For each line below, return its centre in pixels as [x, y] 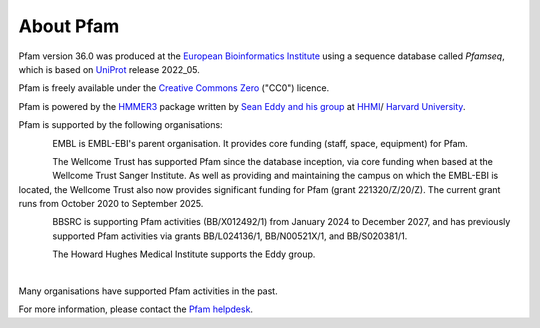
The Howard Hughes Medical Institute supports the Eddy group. [184, 254]
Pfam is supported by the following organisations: [121, 125]
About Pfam [69, 26]
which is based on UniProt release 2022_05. [109, 69]
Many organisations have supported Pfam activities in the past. [148, 291]
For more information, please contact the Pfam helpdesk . [136, 309]
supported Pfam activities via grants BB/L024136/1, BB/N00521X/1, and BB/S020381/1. [230, 236]
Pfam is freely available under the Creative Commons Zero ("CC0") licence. [174, 88]
